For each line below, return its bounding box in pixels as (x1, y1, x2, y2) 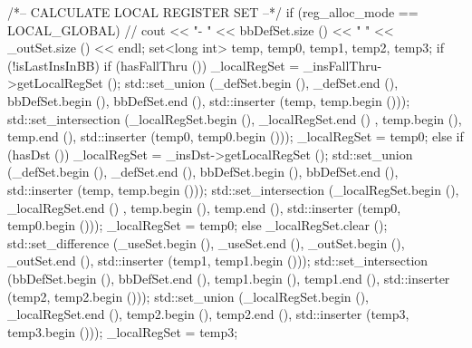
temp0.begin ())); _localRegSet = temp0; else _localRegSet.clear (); (7, 216, 388, 235)
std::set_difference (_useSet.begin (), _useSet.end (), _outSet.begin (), (7, 233, 405, 252)
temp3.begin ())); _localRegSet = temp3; (7, 322, 238, 341)
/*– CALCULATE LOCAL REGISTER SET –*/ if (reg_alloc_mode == (7, 3, 419, 21)
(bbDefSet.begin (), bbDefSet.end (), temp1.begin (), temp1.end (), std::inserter (7, 268, 450, 287)
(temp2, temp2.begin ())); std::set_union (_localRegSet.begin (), (7, 286, 369, 305)
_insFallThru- (303, 55, 382, 74)
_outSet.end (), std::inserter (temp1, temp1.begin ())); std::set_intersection (7, 251, 429, 270)
